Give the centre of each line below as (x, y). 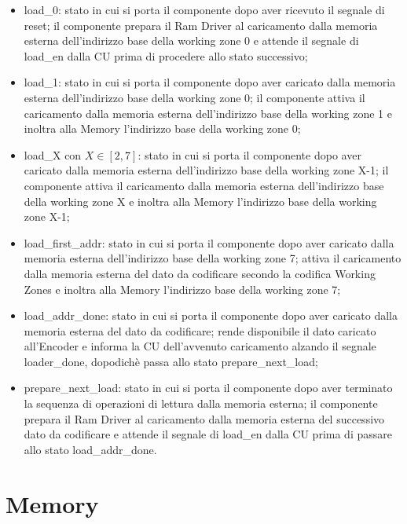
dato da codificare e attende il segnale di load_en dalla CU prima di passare (208, 434)
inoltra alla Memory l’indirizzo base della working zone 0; (162, 128)
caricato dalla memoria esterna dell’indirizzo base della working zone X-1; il (206, 170)
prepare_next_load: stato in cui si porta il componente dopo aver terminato (208, 388)
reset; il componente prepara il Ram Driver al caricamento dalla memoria (201, 25)
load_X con (53, 154)
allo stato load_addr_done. (90, 449)
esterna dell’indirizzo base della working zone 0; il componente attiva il (194, 97)
